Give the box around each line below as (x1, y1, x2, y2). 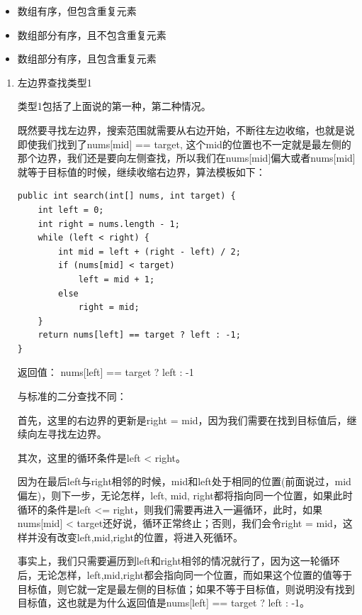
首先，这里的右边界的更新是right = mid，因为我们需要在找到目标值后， (17, 412, 347, 427)
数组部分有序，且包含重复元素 (17, 51, 157, 66)
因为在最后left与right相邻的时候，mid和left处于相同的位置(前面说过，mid (17, 474, 351, 489)
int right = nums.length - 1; (38, 218, 180, 229)
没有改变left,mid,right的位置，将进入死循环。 (37, 529, 243, 544)
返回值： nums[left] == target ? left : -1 (17, 365, 194, 379)
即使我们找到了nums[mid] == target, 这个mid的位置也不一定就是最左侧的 (17, 136, 351, 151)
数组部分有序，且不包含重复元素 (17, 27, 166, 42)
